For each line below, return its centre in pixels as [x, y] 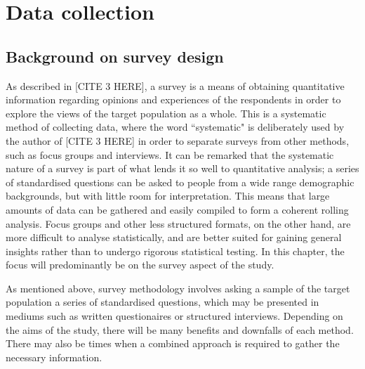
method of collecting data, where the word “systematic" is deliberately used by [175, 127]
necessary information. [54, 357]
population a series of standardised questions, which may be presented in [162, 302]
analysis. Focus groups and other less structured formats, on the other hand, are [178, 223]
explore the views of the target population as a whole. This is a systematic [166, 113]
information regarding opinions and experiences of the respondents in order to [173, 99]
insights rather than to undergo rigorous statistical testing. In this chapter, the [175, 251]
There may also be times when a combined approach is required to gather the [173, 343]
